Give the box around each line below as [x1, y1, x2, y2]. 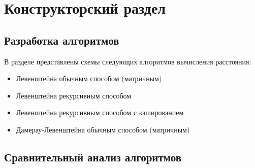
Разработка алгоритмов [4, 32, 119, 48]
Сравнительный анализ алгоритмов [4, 149, 182, 164]
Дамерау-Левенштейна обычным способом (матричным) [16, 124, 190, 135]
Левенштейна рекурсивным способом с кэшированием [16, 107, 184, 118]
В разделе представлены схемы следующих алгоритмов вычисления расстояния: [4, 56, 251, 66]
